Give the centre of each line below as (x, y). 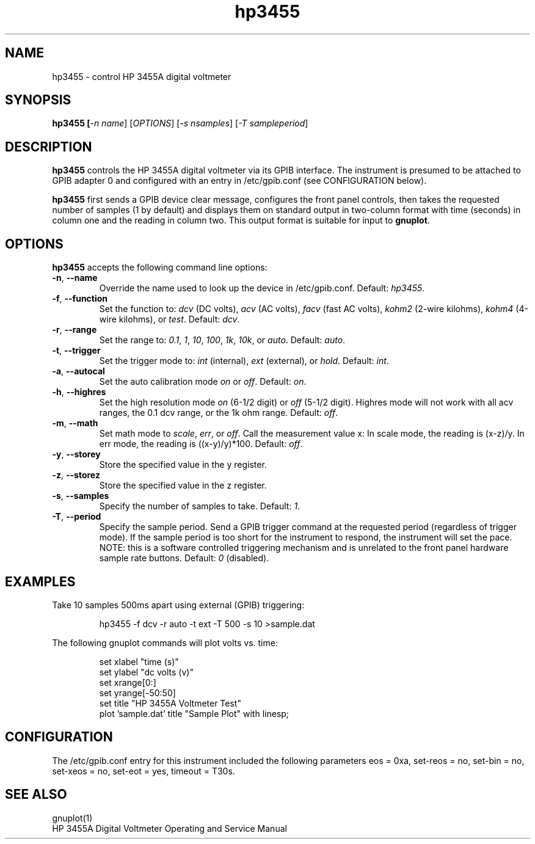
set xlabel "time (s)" (139, 661)
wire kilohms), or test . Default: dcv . (169, 319)
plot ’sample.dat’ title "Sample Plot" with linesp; (194, 713)
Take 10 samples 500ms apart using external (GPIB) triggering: (178, 605)
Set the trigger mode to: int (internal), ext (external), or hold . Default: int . (244, 361)
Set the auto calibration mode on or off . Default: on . (203, 382)
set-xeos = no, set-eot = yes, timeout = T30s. (144, 771)
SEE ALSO (36, 795)
